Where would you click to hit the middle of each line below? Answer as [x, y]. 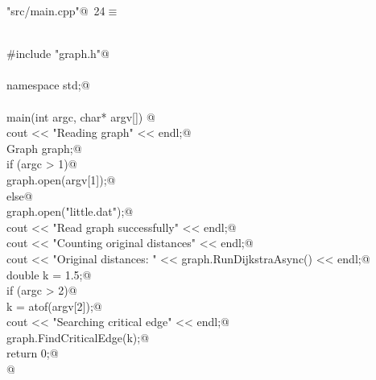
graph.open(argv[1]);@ [61, 179]
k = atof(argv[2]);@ [54, 306]
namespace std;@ [48, 85]
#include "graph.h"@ [58, 54]
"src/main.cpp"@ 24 [56, 10]
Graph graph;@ [44, 148]
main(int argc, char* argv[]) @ [81, 116]
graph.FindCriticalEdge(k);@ [78, 337]
